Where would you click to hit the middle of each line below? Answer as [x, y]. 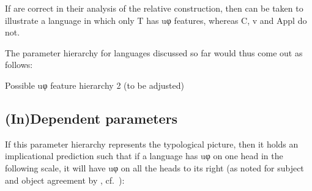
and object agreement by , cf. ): [65, 180]
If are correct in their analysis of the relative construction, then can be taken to [154, 8]
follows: [19, 65]
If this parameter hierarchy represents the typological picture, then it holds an [152, 144]
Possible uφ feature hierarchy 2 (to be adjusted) [95, 85]
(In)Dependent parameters [91, 118]
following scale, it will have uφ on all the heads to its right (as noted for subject [154, 167]
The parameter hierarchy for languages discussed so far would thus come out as [154, 52]
